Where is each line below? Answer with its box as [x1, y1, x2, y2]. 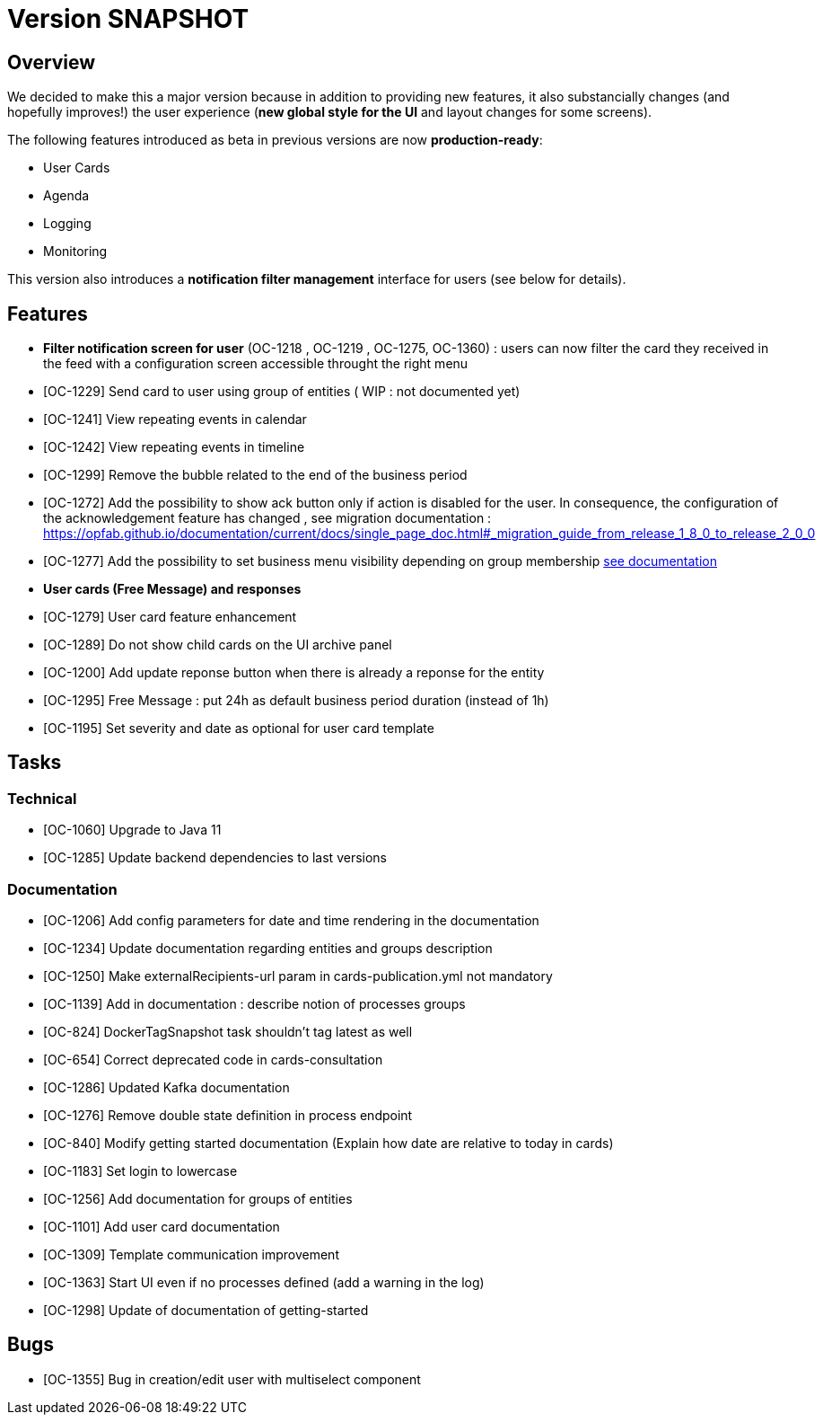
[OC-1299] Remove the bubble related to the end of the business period [43, 467, 468, 483]
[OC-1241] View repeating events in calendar [43, 411, 307, 428]
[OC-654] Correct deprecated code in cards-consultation [43, 1051, 383, 1067]
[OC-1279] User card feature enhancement [43, 609, 297, 625]
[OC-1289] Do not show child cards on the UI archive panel [43, 637, 392, 653]
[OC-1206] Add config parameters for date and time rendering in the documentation [43, 912, 539, 928]
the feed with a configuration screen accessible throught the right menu [43, 356, 468, 372]
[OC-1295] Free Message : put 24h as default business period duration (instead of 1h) [43, 693, 549, 709]
